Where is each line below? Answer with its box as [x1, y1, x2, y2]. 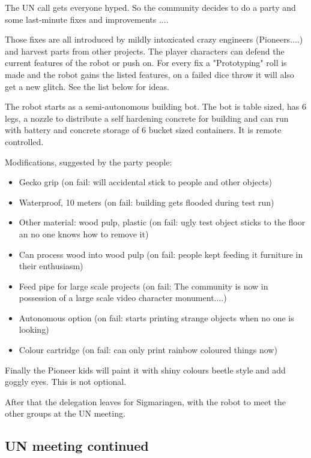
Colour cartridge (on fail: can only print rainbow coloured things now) [19, 343, 277, 356]
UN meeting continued [5, 436, 149, 455]
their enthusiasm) [19, 260, 83, 272]
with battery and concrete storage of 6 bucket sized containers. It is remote [5, 123, 282, 136]
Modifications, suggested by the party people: [5, 155, 172, 168]
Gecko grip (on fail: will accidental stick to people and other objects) [19, 176, 272, 188]
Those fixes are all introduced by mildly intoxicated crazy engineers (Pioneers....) [5, 33, 303, 46]
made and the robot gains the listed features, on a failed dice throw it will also [5, 68, 294, 80]
